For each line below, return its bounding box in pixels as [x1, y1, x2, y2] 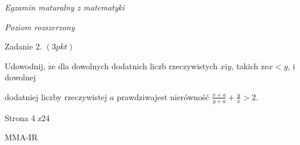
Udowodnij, [5, 59, 46, 72]
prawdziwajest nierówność [116, 90, 209, 102]
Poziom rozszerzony [5, 20, 75, 33]
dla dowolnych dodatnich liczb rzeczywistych [58, 59, 218, 72]
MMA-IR [5, 131, 38, 143]
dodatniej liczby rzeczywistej [5, 90, 108, 102]
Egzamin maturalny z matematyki [5, 1, 125, 13]
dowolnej [5, 71, 36, 83]
